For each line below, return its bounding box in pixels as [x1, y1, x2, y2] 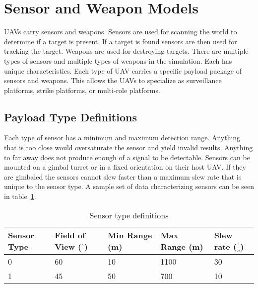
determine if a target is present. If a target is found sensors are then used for [4, 36, 237, 46]
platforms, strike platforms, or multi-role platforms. [4, 85, 160, 95]
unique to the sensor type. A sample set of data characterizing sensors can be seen [4, 181, 254, 192]
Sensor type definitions [89, 209, 169, 221]
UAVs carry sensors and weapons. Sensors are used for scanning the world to [4, 26, 237, 37]
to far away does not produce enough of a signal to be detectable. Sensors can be [4, 152, 250, 162]
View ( [55, 240, 82, 252]
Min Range [107, 229, 152, 241]
